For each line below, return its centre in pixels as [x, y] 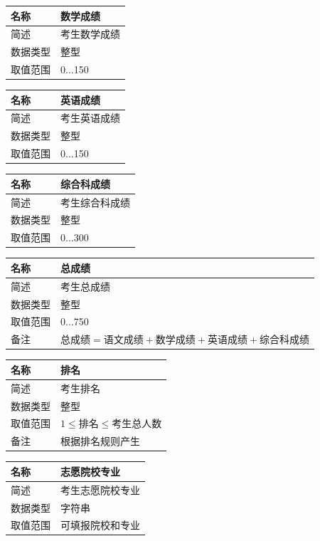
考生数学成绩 [90, 34]
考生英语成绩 [90, 118]
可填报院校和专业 [100, 525]
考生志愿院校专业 [100, 489]
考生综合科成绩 [95, 202]
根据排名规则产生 [100, 441]
